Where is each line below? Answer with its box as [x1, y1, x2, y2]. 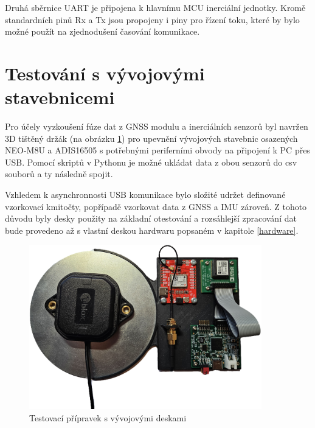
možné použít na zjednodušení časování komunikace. [5, 25, 200, 38]
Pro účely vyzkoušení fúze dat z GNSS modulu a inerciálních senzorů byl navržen [5, 120, 308, 133]
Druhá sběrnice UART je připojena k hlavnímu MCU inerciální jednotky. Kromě [5, 1, 306, 13]
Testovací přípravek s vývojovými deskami [29, 411, 187, 424]
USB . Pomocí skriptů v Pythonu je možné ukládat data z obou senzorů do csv [5, 155, 297, 168]
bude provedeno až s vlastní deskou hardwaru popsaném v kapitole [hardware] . [5, 223, 299, 236]
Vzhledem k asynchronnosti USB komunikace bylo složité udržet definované [5, 188, 286, 201]
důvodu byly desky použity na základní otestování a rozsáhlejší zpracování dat [5, 212, 297, 225]
